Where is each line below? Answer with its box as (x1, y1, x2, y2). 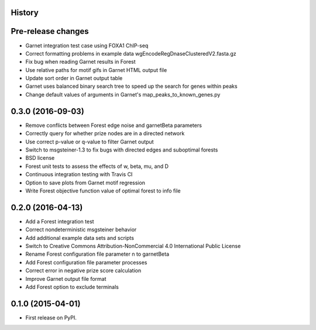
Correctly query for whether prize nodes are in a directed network (25, 130, 185, 137)
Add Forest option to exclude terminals (25, 283, 119, 290)
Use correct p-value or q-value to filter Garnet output (25, 138, 154, 145)
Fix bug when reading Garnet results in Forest (25, 59, 136, 66)
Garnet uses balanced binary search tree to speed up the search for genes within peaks (25, 82, 238, 90)
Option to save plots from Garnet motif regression (25, 179, 146, 186)
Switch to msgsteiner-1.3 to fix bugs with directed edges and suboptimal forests (25, 146, 218, 153)
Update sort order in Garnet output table (25, 75, 123, 82)
